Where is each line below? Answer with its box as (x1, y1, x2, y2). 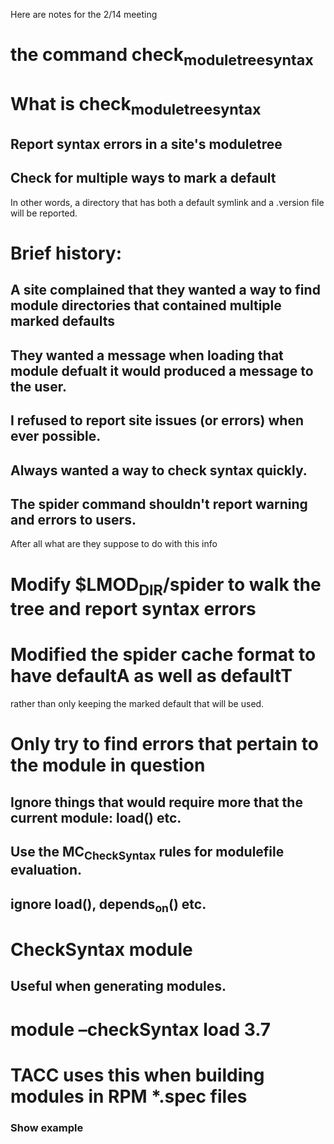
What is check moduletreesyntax (10, 92, 262, 119)
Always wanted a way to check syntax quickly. (10, 462, 308, 479)
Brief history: (10, 242, 122, 264)
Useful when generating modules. (10, 978, 227, 995)
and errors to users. (10, 511, 137, 528)
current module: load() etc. (10, 809, 182, 826)
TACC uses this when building (10, 1064, 265, 1086)
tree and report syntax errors (10, 598, 257, 621)
